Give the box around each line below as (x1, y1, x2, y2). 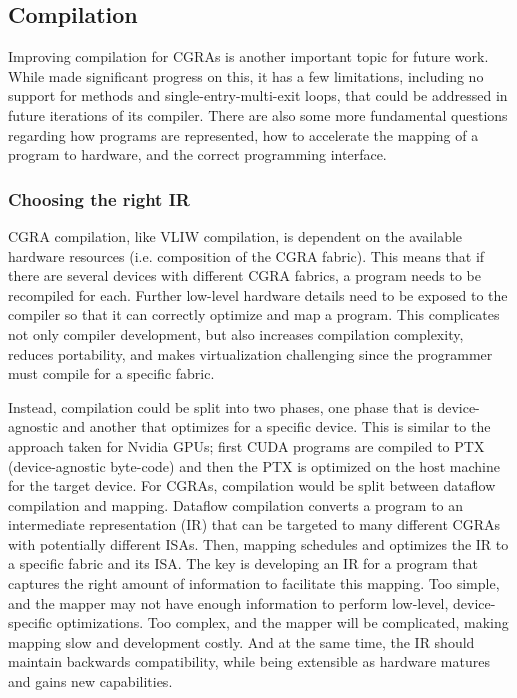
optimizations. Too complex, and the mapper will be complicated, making (56, 612, 509, 633)
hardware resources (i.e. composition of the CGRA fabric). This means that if (8, 245, 485, 266)
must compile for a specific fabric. (8, 363, 215, 384)
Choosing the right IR (8, 186, 190, 211)
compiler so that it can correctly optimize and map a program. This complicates (8, 304, 500, 325)
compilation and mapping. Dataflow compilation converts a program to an (8, 494, 464, 515)
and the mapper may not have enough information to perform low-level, (8, 592, 449, 613)
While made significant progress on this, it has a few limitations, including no (8, 65, 484, 86)
